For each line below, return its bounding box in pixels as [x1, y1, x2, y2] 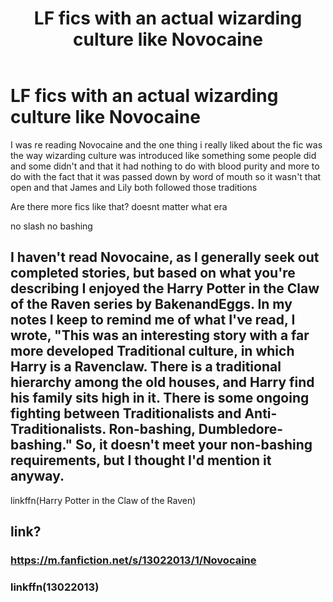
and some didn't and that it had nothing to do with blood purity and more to [10, 160, 320, 172]
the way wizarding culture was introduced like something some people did [10, 149, 317, 161]
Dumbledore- [198, 421, 284, 438]
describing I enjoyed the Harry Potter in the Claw [10, 280, 320, 297]
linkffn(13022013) [10, 580, 100, 594]
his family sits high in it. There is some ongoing [10, 390, 310, 407]
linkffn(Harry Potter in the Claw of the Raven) [10, 494, 197, 506]
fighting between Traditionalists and [10, 405, 242, 422]
